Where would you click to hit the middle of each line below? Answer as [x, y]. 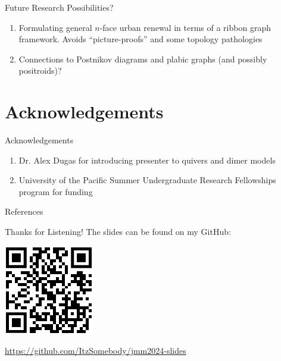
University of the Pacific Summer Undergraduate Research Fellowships [147, 180]
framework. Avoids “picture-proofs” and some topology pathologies [140, 39]
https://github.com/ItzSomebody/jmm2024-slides [96, 351]
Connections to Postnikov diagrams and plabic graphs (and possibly [143, 59]
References [24, 211]
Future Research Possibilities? [59, 7]
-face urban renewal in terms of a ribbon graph [185, 27]
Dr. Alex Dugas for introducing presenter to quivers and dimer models [147, 160]
